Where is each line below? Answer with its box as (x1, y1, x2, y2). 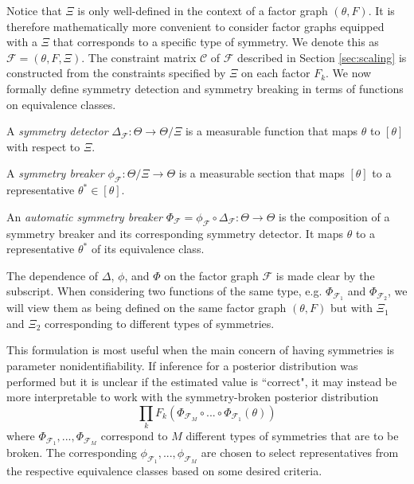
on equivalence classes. (6, 96, 116, 112)
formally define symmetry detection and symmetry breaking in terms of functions (6, 80, 404, 96)
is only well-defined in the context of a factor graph (77, 2, 328, 18)
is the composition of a (279, 208, 390, 224)
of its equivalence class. (91, 240, 205, 257)
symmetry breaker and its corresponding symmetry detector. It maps (6, 224, 343, 241)
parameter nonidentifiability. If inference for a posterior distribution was (6, 357, 358, 373)
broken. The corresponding (6, 443, 137, 460)
